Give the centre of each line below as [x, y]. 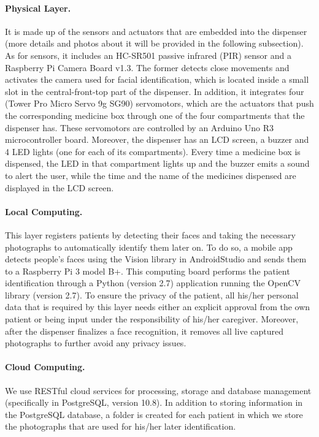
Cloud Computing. [45, 367]
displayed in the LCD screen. [60, 187]
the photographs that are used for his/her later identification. [121, 426]
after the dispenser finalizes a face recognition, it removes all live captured [144, 331]
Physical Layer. [38, 8]
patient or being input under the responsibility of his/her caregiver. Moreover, [152, 319]
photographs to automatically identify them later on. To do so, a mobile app [149, 247]
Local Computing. [44, 211]
